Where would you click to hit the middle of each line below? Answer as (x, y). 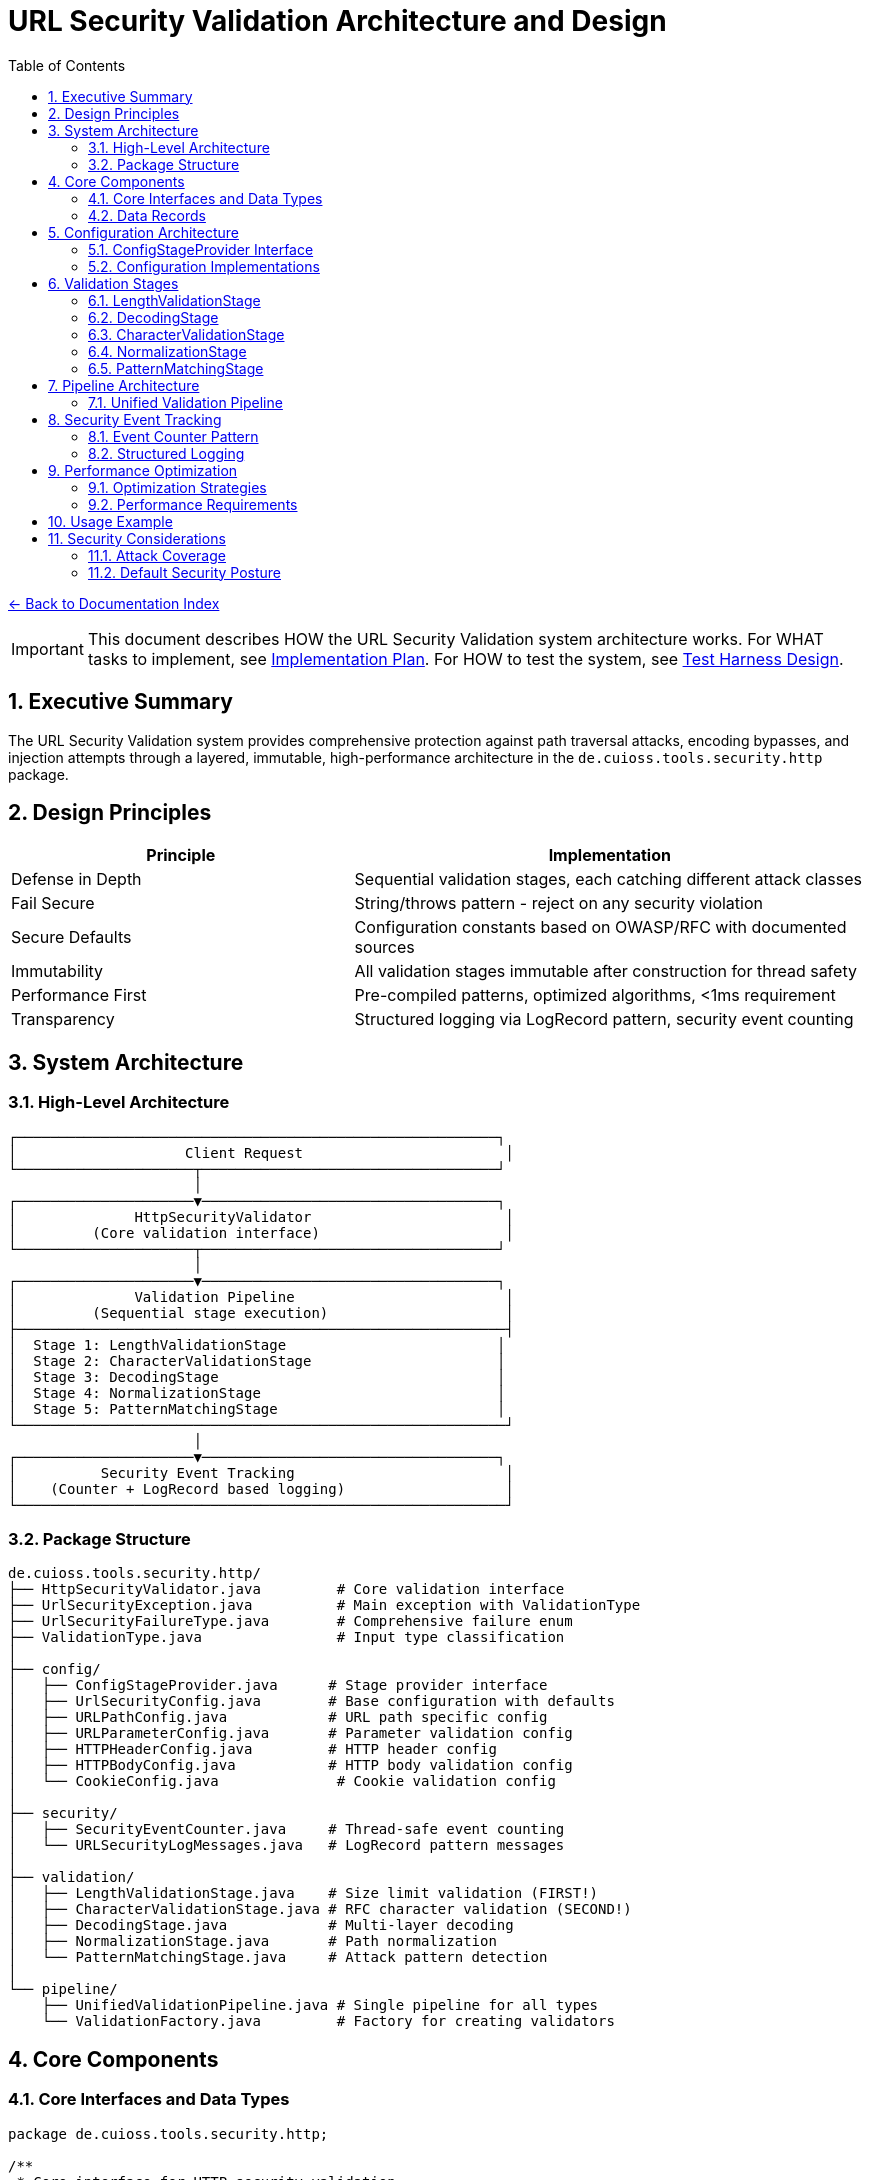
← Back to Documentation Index (114, 603)
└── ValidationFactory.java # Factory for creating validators (328, 2021)
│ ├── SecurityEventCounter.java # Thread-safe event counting (286, 1829)
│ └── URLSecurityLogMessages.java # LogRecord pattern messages (286, 1845)
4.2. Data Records (147, 215)
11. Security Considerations (137, 538)
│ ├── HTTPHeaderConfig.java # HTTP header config (252, 1749)
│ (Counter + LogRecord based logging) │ (261, 1488)
